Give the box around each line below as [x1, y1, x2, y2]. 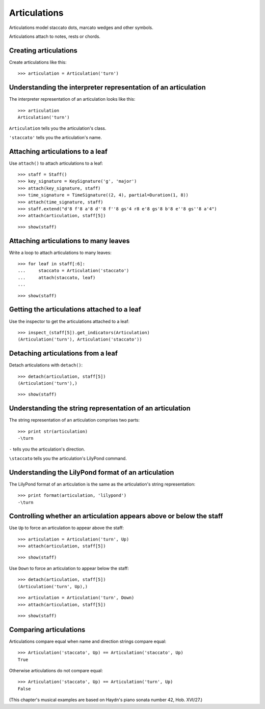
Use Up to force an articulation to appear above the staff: [9, 525, 124, 531]
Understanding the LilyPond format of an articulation [9, 468, 174, 477]
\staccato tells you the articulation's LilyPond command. [9, 455, 127, 461]
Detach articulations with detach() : [9, 362, 83, 368]
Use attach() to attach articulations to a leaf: [9, 160, 103, 166]
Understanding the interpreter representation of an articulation [9, 84, 206, 92]
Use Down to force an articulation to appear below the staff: [9, 565, 129, 571]
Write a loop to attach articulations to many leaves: [9, 250, 112, 255]
